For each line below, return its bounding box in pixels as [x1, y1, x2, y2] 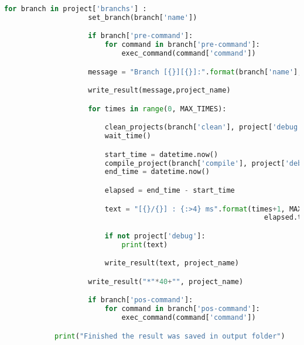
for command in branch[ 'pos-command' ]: [104, 305, 260, 313]
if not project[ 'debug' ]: [104, 231, 206, 240]
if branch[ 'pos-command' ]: [88, 296, 193, 305]
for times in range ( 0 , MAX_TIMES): [88, 104, 227, 113]
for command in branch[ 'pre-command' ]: [104, 40, 260, 49]
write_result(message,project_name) [88, 86, 231, 95]
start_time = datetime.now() [104, 150, 218, 159]
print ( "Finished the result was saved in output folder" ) [54, 332, 285, 340]
